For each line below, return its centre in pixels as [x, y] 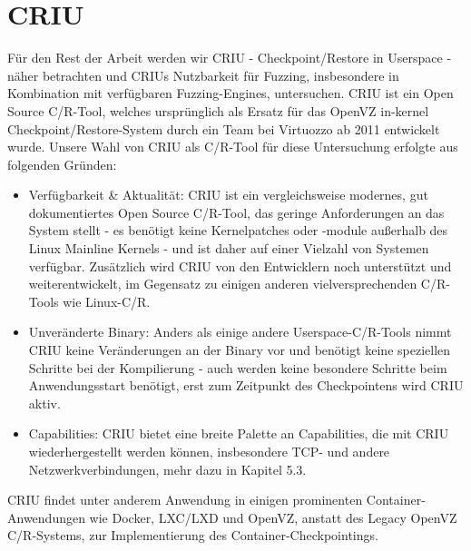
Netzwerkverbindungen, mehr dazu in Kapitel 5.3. [167, 469]
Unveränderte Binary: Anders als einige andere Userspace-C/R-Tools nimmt [240, 332]
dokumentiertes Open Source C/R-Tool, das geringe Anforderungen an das [236, 212]
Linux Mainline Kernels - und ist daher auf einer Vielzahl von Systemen [229, 248]
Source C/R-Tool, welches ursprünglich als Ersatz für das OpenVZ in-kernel [218, 110]
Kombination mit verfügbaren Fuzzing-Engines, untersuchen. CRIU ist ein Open [231, 93]
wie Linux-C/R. [107, 301]
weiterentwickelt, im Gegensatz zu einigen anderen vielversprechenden [223, 284]
